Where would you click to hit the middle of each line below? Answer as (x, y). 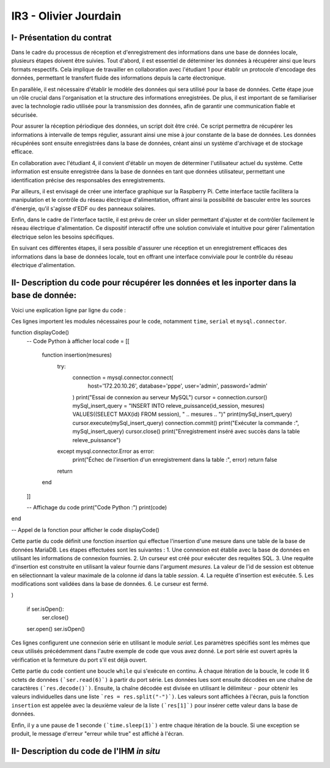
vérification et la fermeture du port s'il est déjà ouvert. (79, 660)
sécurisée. (24, 115)
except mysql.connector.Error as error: (106, 451)
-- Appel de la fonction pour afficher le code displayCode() (86, 530)
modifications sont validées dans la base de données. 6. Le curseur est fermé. (110, 584)
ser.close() (55, 618)
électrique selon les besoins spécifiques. (63, 237)
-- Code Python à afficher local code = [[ (78, 341)
